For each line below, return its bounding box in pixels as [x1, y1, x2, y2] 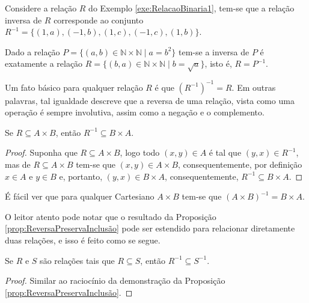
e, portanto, [59, 170, 103, 182]
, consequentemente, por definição [178, 158, 302, 171]
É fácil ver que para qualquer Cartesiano [5, 190, 154, 203]
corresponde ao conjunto [54, 13, 144, 26]
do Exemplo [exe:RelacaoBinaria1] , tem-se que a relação [88, 2, 295, 14]
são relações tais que [40, 254, 115, 266]
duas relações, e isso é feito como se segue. [5, 233, 161, 246]
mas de [5, 158, 31, 171]
